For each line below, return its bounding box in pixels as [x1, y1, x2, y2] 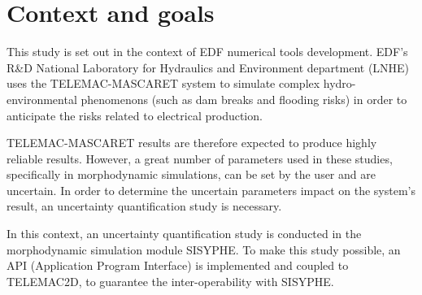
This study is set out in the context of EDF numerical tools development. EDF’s [7, 43, 408, 60]
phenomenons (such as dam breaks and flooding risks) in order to [80, 90, 407, 107]
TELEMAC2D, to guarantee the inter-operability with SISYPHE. [7, 272, 334, 289]
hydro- [323, 75, 356, 92]
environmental [7, 90, 77, 107]
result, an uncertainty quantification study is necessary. [7, 197, 282, 215]
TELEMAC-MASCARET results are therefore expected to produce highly [7, 134, 377, 151]
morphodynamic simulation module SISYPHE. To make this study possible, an [7, 241, 401, 258]
